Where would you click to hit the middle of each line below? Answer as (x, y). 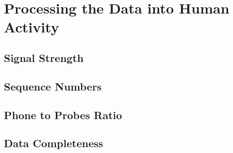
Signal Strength (44, 57)
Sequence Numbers (53, 86)
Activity (32, 27)
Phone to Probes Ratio (63, 115)
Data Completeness (54, 143)
